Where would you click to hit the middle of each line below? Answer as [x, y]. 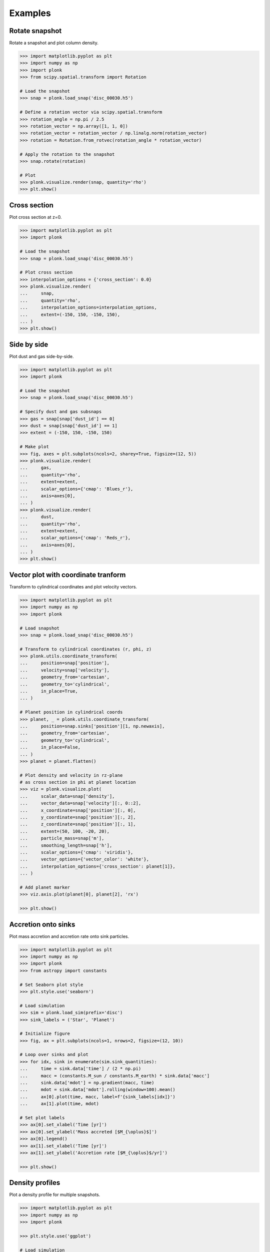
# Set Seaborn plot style [51, 985]
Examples [30, 13]
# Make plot [34, 447]
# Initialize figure [45, 1034]
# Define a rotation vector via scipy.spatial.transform [91, 112]
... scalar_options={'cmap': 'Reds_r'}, [75, 538]
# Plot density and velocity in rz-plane [71, 775]
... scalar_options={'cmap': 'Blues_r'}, [76, 489]
